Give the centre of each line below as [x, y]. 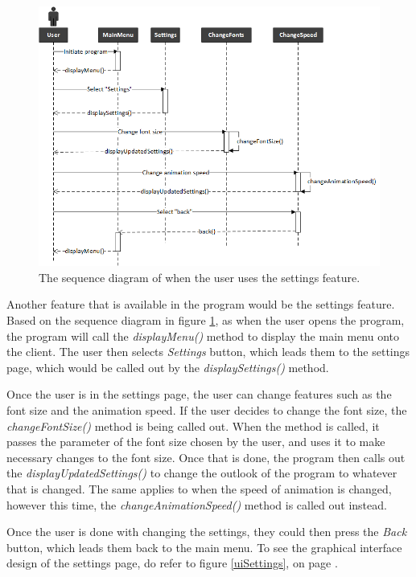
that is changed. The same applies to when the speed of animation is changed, [199, 488]
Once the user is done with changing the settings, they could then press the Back [207, 532]
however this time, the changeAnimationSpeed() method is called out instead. [197, 504]
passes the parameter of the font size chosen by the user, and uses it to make [196, 442]
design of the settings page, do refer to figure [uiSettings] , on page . [172, 563]
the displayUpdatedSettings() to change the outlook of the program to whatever [202, 473]
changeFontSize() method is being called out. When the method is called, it [193, 426]
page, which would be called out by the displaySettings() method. [168, 367]
